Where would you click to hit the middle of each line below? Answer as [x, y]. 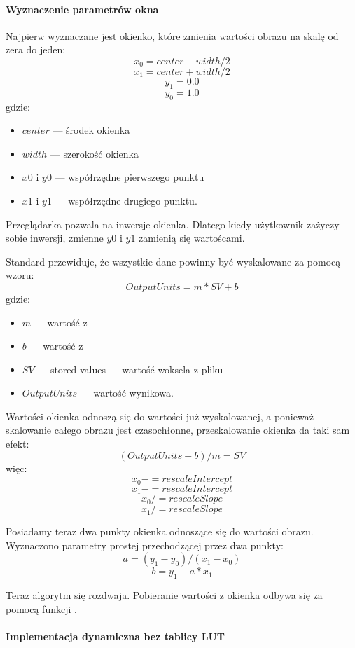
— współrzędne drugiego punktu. [126, 200]
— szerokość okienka [94, 153]
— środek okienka [91, 130]
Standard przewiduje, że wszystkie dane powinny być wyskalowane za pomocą [173, 261]
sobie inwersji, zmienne [55, 238]
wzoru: [20, 275]
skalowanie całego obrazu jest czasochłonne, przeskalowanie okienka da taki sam [178, 430]
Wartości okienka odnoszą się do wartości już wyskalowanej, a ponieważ [160, 416]
